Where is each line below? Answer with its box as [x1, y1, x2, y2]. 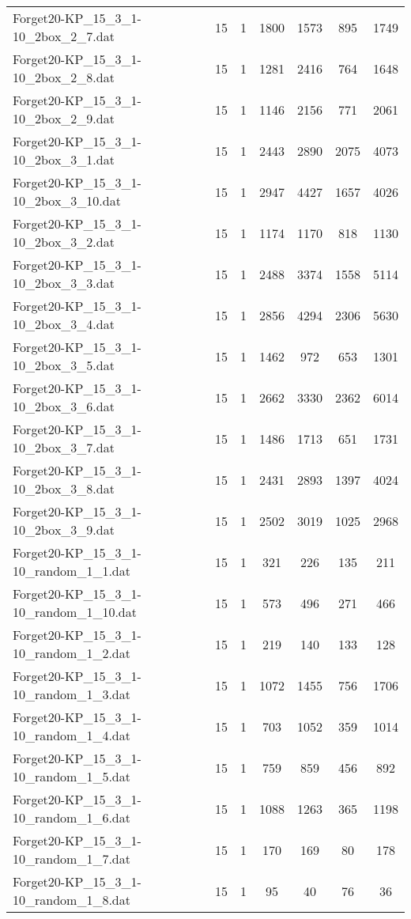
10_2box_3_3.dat [13, 274, 115, 292]
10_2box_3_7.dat [13, 438, 115, 456]
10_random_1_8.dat [13, 891, 130, 909]
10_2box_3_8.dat [13, 479, 115, 497]
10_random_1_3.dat [13, 685, 130, 703]
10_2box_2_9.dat [13, 109, 115, 127]
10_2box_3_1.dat [13, 150, 115, 168]
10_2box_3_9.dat [13, 520, 115, 539]
